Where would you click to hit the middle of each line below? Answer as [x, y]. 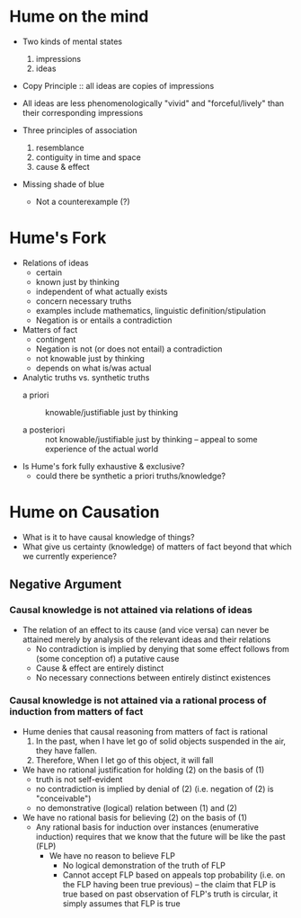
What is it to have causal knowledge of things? [108, 537]
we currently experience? [69, 556]
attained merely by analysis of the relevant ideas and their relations [146, 639]
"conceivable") [63, 798]
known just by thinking [77, 281]
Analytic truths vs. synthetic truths [86, 377]
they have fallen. [66, 750]
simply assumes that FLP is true [122, 903]
